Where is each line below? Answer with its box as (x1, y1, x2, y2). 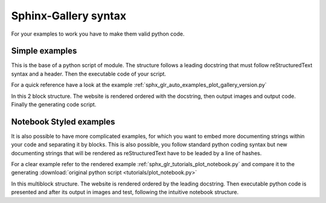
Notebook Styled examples (11, 117, 115, 127)
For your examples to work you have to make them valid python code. (11, 30, 185, 37)
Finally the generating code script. (11, 101, 97, 108)
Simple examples (11, 46, 77, 56)
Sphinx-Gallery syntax (11, 9, 127, 22)
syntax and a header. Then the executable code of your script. (11, 70, 166, 77)
